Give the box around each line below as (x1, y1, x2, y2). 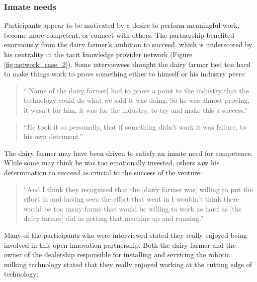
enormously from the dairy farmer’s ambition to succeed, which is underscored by (4, 39, 253, 50)
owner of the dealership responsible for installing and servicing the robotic (4, 249, 230, 260)
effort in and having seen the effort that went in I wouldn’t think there (23, 194, 239, 204)
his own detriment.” (23, 131, 83, 141)
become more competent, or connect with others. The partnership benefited (4, 29, 235, 40)
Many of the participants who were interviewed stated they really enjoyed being (4, 229, 247, 240)
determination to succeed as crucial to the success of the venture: (4, 167, 202, 177)
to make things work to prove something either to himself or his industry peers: (4, 69, 246, 79)
